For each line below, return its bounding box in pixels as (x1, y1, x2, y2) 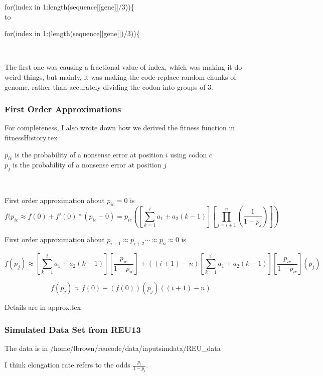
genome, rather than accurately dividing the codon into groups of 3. (5, 81, 213, 92)
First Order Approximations (5, 103, 121, 115)
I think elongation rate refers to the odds (5, 359, 130, 370)
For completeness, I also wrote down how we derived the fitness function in (5, 122, 235, 133)
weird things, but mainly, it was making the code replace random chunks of (5, 71, 236, 82)
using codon (170, 149, 207, 159)
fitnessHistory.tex (5, 132, 58, 142)
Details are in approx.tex (5, 302, 81, 312)
